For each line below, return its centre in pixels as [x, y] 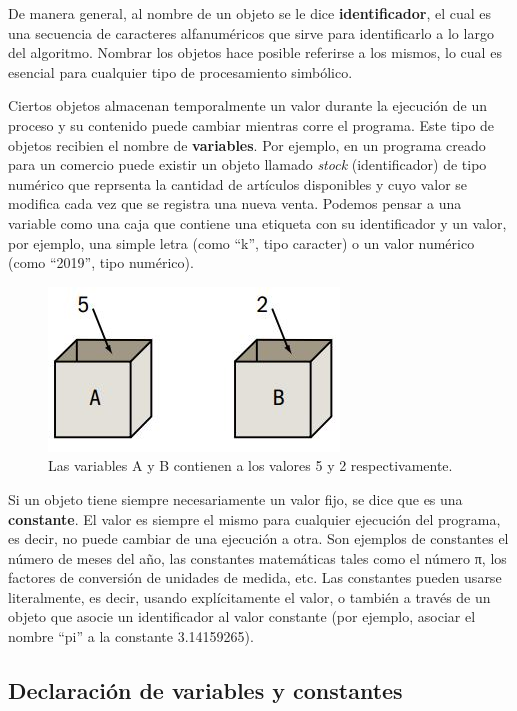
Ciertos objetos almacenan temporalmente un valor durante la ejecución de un [248, 105]
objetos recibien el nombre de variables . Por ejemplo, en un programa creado [247, 144]
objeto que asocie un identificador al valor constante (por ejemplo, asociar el [242, 616]
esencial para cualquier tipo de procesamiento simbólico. [180, 71]
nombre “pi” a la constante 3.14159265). [131, 636]
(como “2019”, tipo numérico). [101, 262]
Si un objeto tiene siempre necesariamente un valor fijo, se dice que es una [235, 498]
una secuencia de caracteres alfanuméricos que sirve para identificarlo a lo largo [251, 32]
